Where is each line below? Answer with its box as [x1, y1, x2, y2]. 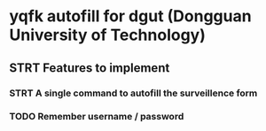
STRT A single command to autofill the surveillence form [9, 87, 258, 99]
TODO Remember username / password [9, 111, 184, 123]
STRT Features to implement [9, 60, 170, 75]
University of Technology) [9, 25, 207, 45]
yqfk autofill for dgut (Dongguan [9, 6, 252, 27]
